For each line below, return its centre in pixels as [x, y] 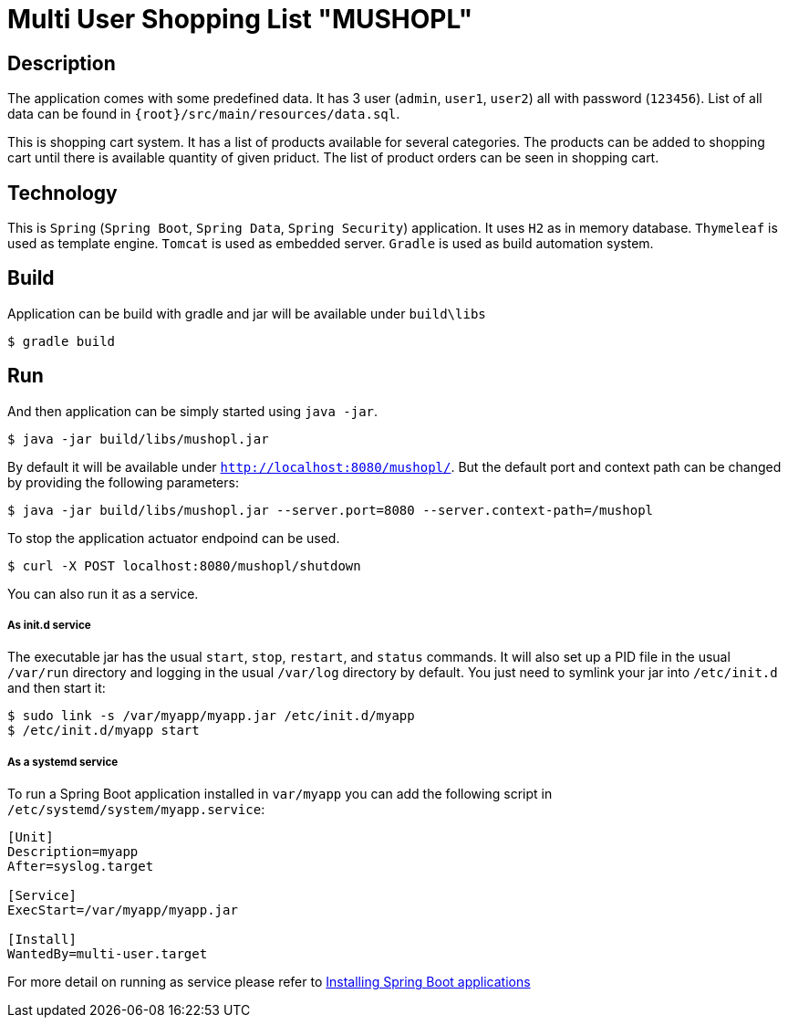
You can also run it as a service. [103, 593]
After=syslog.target [81, 867]
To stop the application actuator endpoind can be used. [174, 538]
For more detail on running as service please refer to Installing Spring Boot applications [269, 982]
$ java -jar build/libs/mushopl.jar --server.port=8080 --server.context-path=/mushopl [331, 510]
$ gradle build [62, 341]
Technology [62, 193]
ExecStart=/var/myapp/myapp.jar [123, 910]
